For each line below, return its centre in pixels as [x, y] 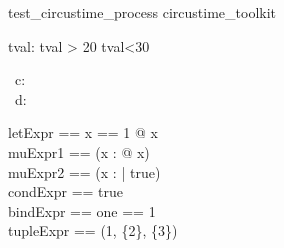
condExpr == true [66, 191]
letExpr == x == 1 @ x [83, 132]
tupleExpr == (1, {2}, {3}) [93, 230]
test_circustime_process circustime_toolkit [142, 12]
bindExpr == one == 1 [82, 210]
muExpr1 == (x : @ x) [79, 151]
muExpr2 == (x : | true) [84, 171]
